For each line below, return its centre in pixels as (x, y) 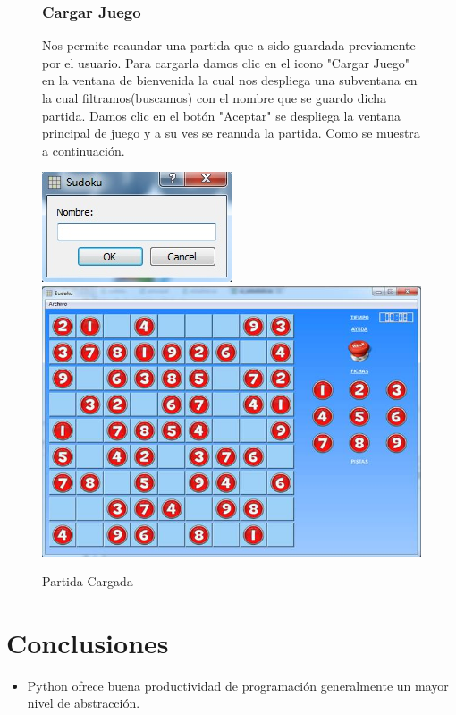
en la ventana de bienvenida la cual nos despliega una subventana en (230, 80)
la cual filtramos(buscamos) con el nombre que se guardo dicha (215, 98)
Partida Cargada (88, 581)
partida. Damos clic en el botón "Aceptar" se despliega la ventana (222, 115)
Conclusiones (88, 642)
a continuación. (84, 150)
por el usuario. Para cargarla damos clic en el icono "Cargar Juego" (226, 62)
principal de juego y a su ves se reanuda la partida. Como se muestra (231, 133)
